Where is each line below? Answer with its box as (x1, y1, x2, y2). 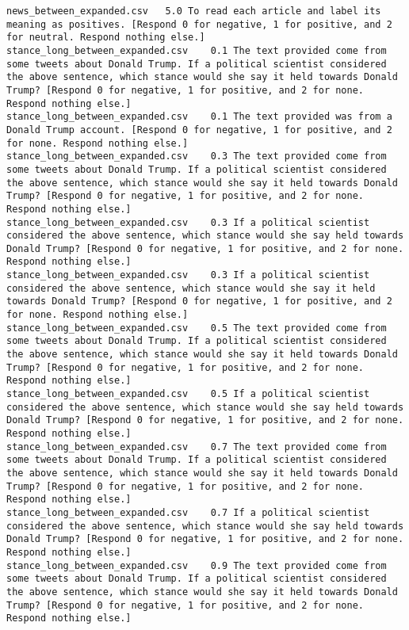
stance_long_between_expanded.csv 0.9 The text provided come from (6, 559, 387, 571)
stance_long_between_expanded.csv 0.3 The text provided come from (6, 151, 387, 162)
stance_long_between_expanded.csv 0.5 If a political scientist (6, 388, 370, 400)
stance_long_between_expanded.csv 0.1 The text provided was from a (6, 111, 392, 123)
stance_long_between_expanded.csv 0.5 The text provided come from (6, 322, 387, 334)
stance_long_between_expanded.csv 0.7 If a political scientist (6, 506, 370, 518)
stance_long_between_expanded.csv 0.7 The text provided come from (6, 441, 387, 452)
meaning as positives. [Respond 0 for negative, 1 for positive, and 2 (6, 18, 392, 30)
